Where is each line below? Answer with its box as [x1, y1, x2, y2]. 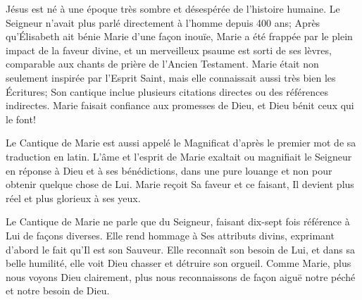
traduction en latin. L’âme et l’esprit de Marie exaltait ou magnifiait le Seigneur [6, 149, 352, 163]
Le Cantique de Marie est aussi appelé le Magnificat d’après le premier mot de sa [6, 135, 356, 150]
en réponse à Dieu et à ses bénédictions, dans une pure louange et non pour [6, 163, 332, 177]
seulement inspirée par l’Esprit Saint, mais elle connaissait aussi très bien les [6, 70, 336, 85]
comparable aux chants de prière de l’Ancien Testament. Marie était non [6, 56, 319, 71]
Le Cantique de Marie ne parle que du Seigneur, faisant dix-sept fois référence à [6, 214, 350, 229]
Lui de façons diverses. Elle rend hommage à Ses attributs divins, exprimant [6, 227, 335, 242]
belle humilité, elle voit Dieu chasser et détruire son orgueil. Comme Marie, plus [6, 256, 351, 270]
